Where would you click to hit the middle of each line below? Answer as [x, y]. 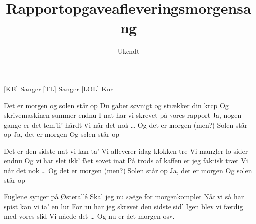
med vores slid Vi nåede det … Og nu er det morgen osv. [89, 216]
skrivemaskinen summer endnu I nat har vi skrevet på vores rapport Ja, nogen [123, 115]
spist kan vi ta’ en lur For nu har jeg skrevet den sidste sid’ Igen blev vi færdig [124, 206]
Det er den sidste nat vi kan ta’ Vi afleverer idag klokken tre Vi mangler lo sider [126, 151]
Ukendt [128, 51]
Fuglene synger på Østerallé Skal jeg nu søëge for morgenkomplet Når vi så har [124, 197]
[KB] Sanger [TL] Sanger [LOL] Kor [59, 88]
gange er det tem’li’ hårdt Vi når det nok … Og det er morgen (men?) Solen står [126, 124]
